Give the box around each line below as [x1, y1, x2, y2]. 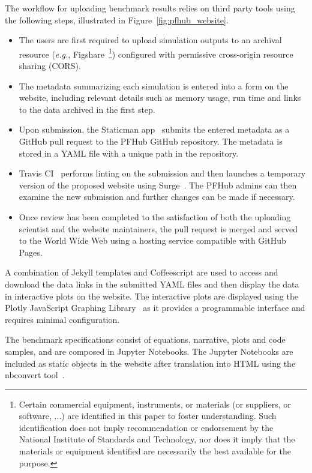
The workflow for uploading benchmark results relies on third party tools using [5, 2, 295, 14]
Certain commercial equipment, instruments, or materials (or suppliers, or [19, 397, 291, 410]
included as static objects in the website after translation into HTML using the [5, 357, 296, 369]
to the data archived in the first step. [19, 103, 155, 115]
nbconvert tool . [5, 369, 65, 381]
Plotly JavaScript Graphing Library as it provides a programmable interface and [5, 301, 305, 314]
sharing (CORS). [19, 59, 81, 72]
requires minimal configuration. [5, 313, 120, 325]
